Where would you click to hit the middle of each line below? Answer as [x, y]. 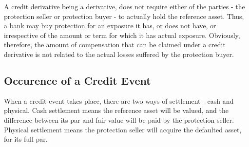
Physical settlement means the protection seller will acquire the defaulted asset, [123, 129]
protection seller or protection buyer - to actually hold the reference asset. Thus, [124, 16]
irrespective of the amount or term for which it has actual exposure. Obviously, [122, 35]
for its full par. [26, 139]
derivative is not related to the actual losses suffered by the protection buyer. [119, 54]
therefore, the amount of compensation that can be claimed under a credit [115, 45]
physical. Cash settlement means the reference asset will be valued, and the [116, 110]
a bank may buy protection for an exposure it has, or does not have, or [110, 26]
